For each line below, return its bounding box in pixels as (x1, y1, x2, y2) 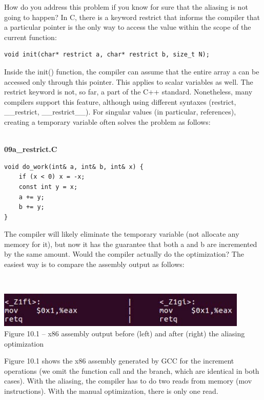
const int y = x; (18, 183, 78, 191)
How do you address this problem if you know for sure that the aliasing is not (4, 2, 248, 12)
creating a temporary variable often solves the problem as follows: (4, 116, 211, 127)
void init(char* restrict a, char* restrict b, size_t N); (4, 51, 210, 59)
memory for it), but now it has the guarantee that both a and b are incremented (4, 238, 257, 249)
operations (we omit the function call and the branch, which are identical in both (4, 365, 259, 376)
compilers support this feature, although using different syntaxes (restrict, (4, 96, 236, 107)
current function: (4, 31, 57, 42)
